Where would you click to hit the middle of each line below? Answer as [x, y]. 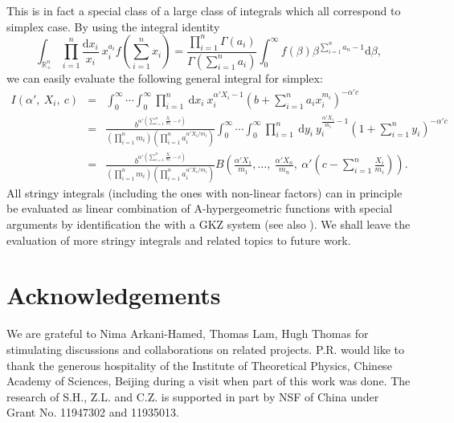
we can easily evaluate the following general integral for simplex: [165, 77]
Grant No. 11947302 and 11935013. [93, 412]
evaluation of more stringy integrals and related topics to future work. [179, 240]
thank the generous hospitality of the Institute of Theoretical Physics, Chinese [199, 365]
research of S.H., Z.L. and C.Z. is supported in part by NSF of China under [193, 396]
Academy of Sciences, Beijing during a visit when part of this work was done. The [209, 381]
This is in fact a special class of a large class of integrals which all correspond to [204, 10]
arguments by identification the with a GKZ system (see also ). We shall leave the [209, 224]
